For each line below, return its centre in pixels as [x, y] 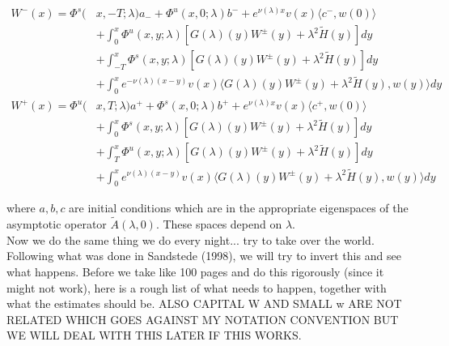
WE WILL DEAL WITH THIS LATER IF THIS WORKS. [154, 335]
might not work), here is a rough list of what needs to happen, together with [197, 287]
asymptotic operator [57, 224]
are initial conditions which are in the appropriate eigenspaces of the [239, 208]
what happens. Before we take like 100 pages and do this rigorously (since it [195, 271]
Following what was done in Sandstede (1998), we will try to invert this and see [204, 256]
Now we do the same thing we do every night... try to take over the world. [191, 239]
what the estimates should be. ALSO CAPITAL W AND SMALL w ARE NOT [204, 303]
